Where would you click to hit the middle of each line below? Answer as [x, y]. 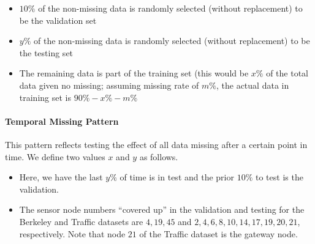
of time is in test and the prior [177, 177]
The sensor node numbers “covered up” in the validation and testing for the [162, 209]
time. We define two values [55, 156]
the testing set [46, 52]
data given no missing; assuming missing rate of [109, 85]
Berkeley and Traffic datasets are [81, 221]
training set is [45, 97]
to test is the [279, 177]
